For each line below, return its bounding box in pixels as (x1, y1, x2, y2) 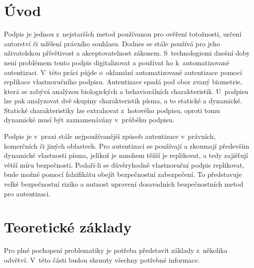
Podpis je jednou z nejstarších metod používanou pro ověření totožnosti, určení (4, 29, 242, 39)
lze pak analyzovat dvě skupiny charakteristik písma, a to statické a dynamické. (4, 96, 242, 106)
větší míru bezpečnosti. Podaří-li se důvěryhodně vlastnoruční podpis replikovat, (4, 159, 244, 170)
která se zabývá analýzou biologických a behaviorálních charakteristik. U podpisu (4, 86, 249, 96)
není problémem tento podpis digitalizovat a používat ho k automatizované (4, 57, 230, 67)
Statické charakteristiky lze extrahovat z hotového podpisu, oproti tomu (4, 105, 220, 115)
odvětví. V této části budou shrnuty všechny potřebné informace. (4, 254, 200, 265)
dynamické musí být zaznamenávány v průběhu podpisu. (4, 115, 174, 125)
